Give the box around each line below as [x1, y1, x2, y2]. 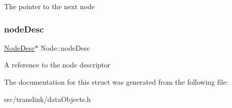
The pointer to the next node [4, 1, 95, 11]
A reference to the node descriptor [4, 59, 110, 70]
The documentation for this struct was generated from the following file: [4, 77, 228, 87]
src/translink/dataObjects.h [4, 93, 91, 104]
